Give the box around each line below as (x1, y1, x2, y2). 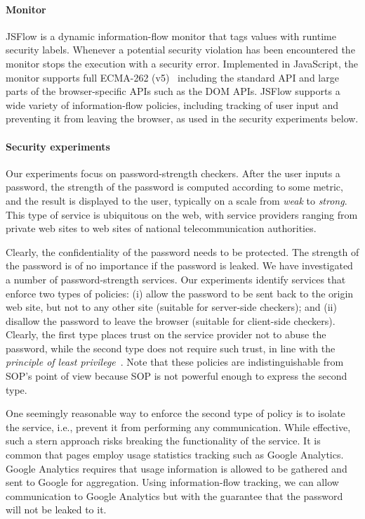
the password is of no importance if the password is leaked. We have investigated (6, 258, 353, 273)
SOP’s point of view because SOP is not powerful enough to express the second (6, 369, 347, 383)
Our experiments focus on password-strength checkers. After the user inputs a (6, 165, 340, 180)
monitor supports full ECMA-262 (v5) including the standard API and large (6, 70, 339, 84)
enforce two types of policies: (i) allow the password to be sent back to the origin (6, 286, 354, 300)
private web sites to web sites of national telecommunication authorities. (6, 221, 317, 236)
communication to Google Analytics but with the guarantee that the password (6, 488, 343, 503)
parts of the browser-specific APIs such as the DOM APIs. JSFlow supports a (6, 84, 340, 98)
